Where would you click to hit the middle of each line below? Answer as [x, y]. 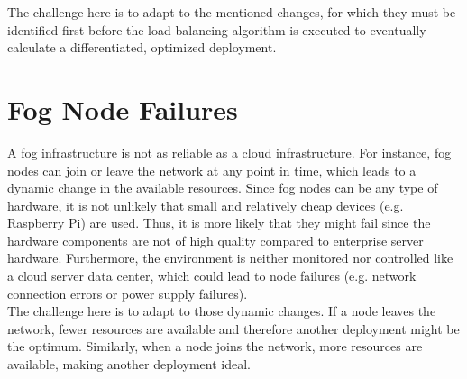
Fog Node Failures [123, 108]
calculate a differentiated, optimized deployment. [142, 47]
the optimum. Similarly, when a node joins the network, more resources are [215, 346]
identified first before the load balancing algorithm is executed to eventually [217, 29]
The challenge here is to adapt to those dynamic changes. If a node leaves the [222, 311]
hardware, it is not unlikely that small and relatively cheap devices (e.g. [206, 205]
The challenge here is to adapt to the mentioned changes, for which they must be [232, 12]
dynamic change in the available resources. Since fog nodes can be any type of [223, 188]
